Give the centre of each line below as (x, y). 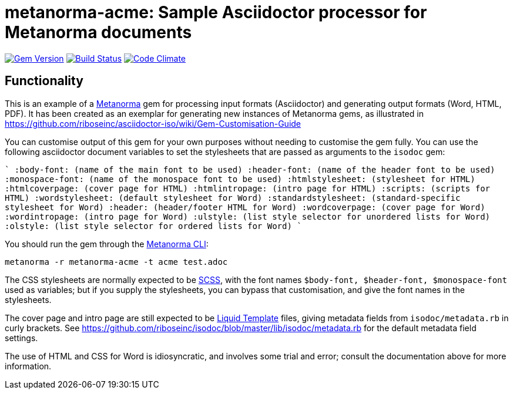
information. (28, 366)
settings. (21, 338)
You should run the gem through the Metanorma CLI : (107, 244)
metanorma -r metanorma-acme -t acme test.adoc (116, 262)
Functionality (44, 81)
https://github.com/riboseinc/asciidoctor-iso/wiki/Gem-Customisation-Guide (153, 123)
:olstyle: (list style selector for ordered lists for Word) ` (153, 226)
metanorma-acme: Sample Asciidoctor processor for (216, 12)
